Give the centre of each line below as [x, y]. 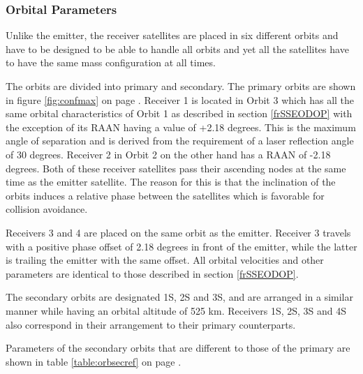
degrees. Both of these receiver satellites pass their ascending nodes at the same [176, 168]
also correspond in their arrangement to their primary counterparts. [151, 324]
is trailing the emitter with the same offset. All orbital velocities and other [165, 260]
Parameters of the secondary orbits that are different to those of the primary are [178, 348]
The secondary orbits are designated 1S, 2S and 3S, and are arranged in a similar [179, 297]
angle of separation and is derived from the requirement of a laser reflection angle [180, 141]
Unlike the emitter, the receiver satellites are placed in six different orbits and [172, 35]
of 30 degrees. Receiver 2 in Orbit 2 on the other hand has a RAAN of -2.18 [168, 154]
